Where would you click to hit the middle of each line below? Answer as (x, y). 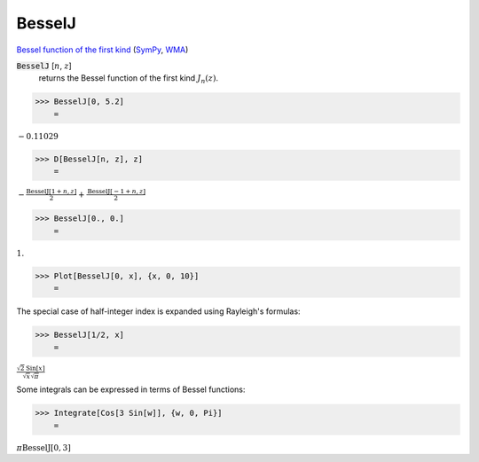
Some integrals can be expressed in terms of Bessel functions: (131, 389)
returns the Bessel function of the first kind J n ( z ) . (129, 79)
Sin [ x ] (35, 368)
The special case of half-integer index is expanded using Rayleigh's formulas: (158, 311)
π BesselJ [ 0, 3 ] (43, 447)
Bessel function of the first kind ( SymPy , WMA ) (102, 50)
